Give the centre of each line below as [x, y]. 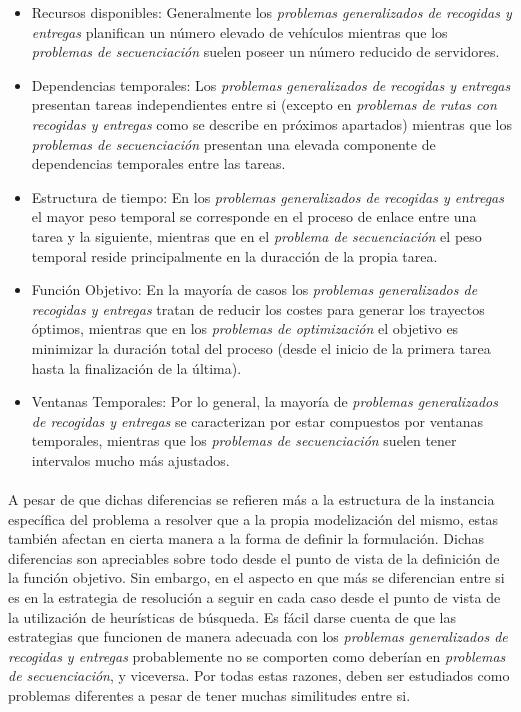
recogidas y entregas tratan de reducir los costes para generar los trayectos [258, 308]
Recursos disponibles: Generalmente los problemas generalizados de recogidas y [271, 12]
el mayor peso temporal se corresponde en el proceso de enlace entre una [254, 216]
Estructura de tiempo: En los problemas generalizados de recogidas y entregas [267, 196]
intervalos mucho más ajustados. [130, 459]
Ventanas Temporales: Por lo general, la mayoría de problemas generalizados [264, 401]
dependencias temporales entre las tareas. [158, 163]
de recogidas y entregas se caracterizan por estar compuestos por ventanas [257, 420]
